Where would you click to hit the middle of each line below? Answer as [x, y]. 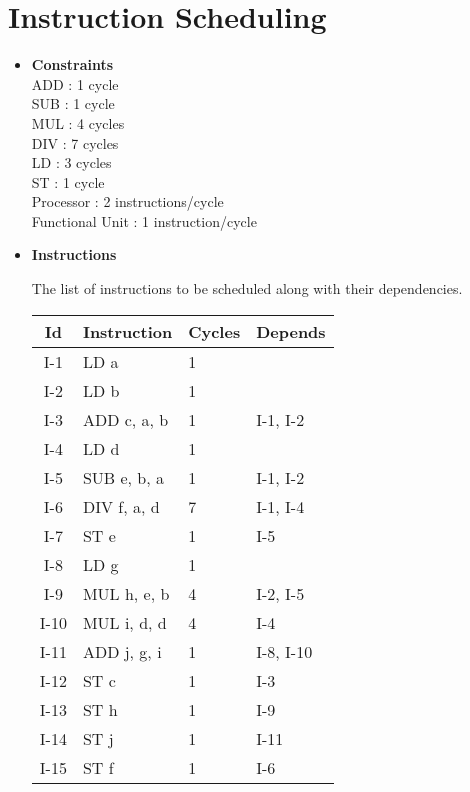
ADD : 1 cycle [75, 83]
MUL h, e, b [126, 593]
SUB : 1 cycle [73, 103]
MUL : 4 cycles [78, 122]
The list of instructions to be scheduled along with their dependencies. [247, 288]
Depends [291, 331]
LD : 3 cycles [71, 162]
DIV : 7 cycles [75, 142]
